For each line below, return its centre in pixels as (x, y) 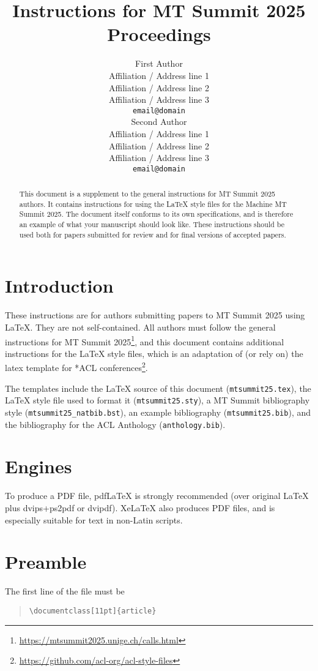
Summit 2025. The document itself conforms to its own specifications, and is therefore (156, 214)
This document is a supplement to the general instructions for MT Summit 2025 (147, 194)
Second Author (159, 122)
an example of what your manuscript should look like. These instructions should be (152, 224)
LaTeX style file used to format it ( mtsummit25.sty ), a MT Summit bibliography (157, 400)
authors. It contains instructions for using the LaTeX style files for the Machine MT (153, 204)
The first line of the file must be (65, 591)
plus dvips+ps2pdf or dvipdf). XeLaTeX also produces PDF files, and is (140, 508)
